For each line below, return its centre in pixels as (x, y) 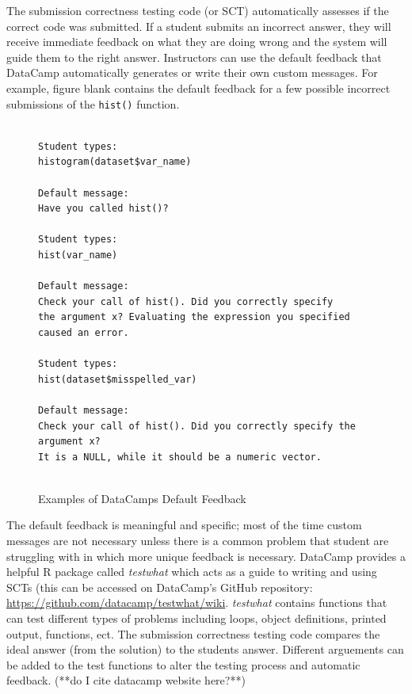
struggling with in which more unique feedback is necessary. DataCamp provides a (206, 556)
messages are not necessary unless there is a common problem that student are (198, 541)
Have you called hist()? (103, 209)
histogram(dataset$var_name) (115, 162)
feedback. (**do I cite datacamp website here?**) (126, 680)
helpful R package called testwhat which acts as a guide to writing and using (192, 572)
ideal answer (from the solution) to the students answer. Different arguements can (205, 649)
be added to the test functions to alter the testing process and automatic (183, 664)
